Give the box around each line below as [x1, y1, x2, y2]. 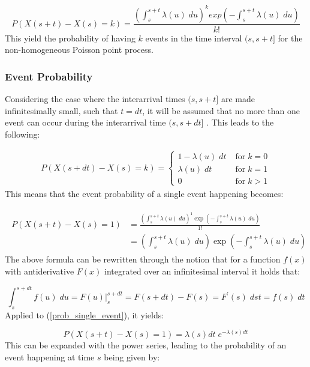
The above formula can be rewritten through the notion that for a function [5, 253, 281, 265]
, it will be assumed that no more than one [142, 104, 300, 117]
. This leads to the [206, 116, 274, 129]
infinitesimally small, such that [5, 104, 118, 117]
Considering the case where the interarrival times [5, 92, 185, 105]
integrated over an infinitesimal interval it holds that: [104, 264, 300, 277]
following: [5, 127, 40, 140]
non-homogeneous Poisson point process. [5, 43, 154, 56]
